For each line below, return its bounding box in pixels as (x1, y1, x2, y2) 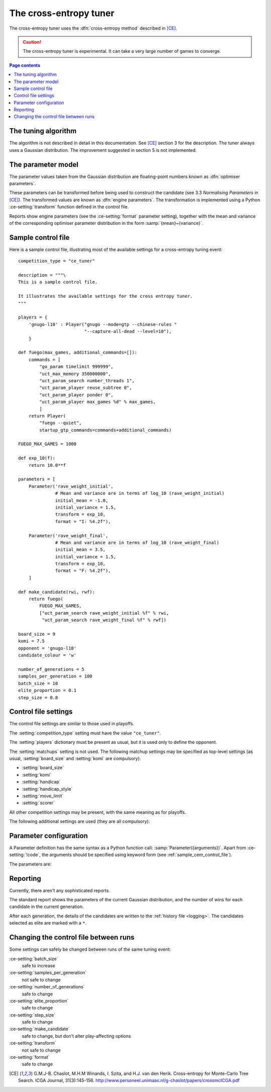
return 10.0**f (28, 462, 66, 468)
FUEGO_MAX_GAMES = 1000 (18, 441, 77, 447)
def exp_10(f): (18, 455, 56, 461)
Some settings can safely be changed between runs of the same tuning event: (9, 946, 171, 953)
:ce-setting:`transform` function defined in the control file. (9, 204, 129, 210)
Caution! (23, 39, 42, 45)
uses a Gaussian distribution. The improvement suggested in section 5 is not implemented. (9, 147, 197, 153)
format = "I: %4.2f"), (55, 519, 111, 524)
